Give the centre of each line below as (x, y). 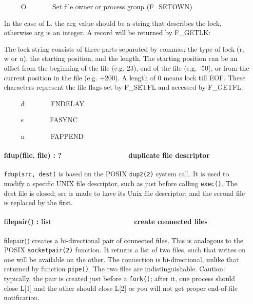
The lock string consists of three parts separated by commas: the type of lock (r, (124, 48)
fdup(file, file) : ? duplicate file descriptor (107, 155)
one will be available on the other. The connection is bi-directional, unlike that (122, 259)
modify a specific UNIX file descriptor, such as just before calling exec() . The (121, 183)
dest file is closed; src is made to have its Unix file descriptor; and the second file (125, 193)
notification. (22, 297)
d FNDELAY (52, 103)
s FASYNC (49, 120)
